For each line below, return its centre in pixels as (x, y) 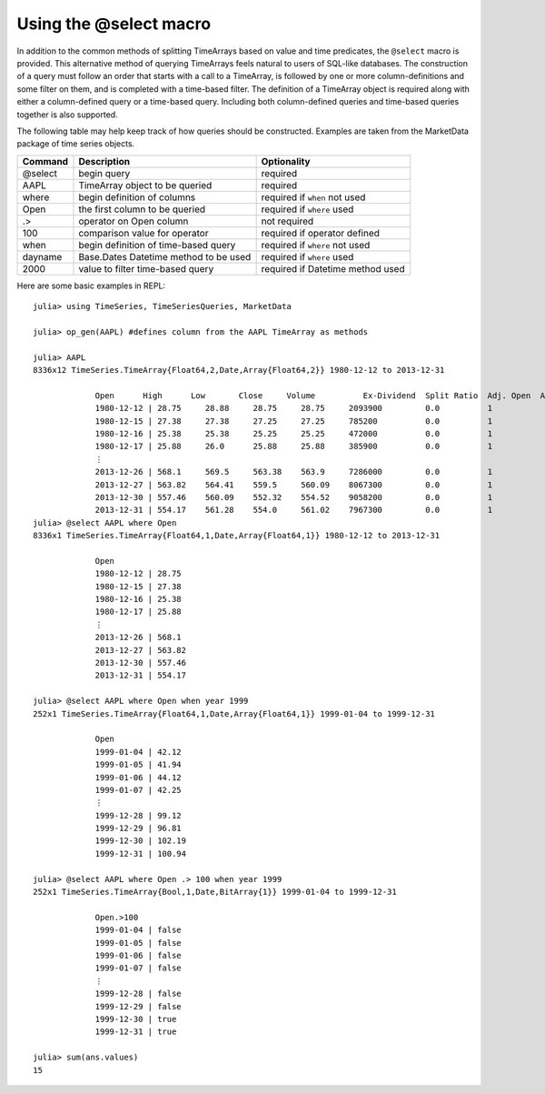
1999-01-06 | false (138, 955)
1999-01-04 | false (138, 930)
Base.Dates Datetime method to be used (165, 256)
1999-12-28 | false (138, 994)
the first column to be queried (142, 209)
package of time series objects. (76, 144)
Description (104, 161)
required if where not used (316, 245)
